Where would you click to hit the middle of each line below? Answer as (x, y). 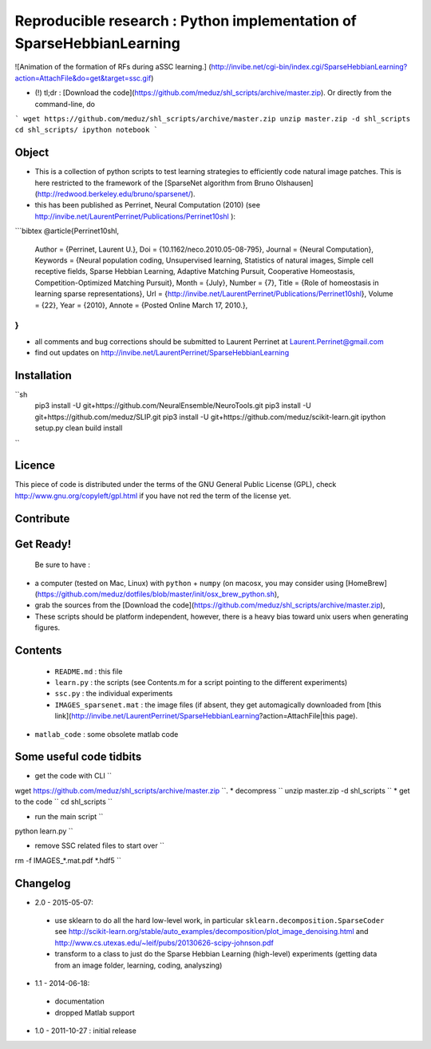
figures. (47, 627)
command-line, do (65, 104)
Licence (35, 466)
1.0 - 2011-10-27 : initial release (86, 1031)
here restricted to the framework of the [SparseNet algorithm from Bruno (154, 183)
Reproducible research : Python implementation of (186, 21)
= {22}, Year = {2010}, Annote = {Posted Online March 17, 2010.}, (141, 305)
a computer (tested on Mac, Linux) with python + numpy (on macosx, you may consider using (189, 583)
